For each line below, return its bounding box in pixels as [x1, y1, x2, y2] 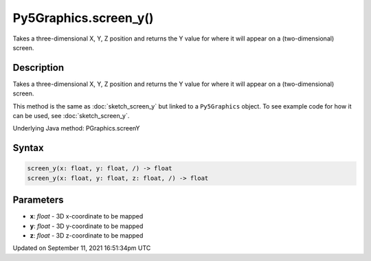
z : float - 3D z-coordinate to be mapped [30, 231, 144, 240]
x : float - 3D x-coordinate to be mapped [30, 212, 144, 220]
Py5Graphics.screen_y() [12, 10, 154, 25]
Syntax [12, 142, 44, 154]
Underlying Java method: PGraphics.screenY [12, 124, 140, 133]
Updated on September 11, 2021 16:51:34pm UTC [12, 244, 151, 252]
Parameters [12, 194, 64, 206]
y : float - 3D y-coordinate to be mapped [30, 222, 144, 230]
